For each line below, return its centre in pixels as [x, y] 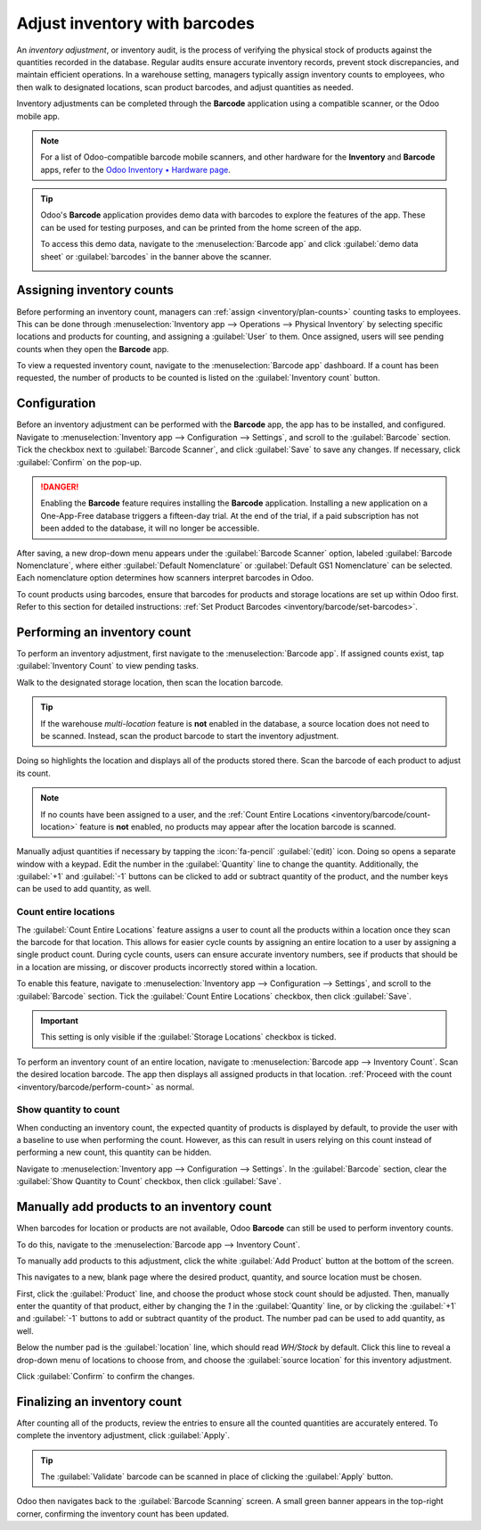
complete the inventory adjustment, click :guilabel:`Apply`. [123, 1435]
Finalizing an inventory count [99, 1401]
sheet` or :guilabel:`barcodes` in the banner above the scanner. [156, 256]
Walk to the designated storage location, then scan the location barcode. [150, 682]
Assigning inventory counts [95, 290]
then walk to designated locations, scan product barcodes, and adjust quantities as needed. [185, 87]
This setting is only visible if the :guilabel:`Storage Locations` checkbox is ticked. [188, 1037]
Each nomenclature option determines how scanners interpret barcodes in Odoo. [165, 578]
